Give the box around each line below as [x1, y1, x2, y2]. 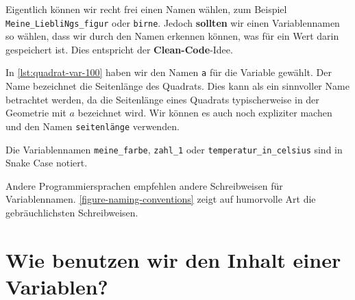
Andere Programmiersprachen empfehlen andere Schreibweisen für [5, 178, 283, 192]
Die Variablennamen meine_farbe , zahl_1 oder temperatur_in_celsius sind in [5, 142, 343, 156]
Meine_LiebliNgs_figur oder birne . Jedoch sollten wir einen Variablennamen [5, 15, 340, 29]
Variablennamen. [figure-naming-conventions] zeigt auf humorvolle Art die [5, 192, 316, 206]
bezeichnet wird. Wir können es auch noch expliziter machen [77, 105, 332, 120]
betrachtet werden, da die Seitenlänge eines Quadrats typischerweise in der [5, 92, 319, 106]
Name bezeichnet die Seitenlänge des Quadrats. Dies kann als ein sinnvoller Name [5, 79, 350, 93]
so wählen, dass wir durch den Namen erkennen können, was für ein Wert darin [5, 29, 339, 43]
